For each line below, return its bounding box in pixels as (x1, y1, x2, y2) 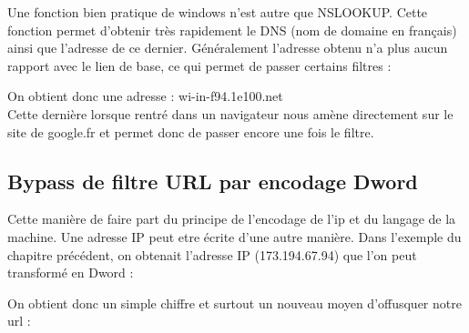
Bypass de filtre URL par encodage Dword (7, 166, 418, 195)
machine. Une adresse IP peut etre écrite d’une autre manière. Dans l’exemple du (7, 227, 462, 246)
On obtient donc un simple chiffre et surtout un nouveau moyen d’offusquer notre (7, 293, 462, 312)
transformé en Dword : (7, 263, 134, 282)
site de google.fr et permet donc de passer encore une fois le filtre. (7, 122, 374, 141)
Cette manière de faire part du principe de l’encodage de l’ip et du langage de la (7, 209, 456, 228)
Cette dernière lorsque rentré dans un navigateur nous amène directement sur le (7, 104, 454, 123)
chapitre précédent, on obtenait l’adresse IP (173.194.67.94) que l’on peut (7, 245, 417, 264)
